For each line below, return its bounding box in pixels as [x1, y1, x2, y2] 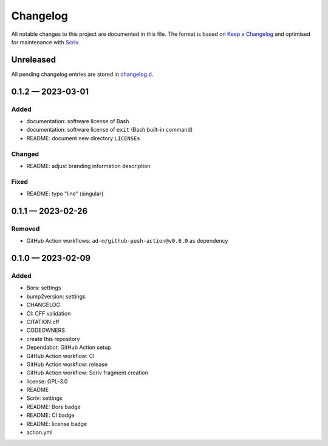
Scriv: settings [26, 394, 63, 402]
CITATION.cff [26, 318, 60, 325]
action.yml [26, 428, 53, 436]
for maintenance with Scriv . [11, 38, 80, 46]
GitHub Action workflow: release [26, 360, 108, 368]
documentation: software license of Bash [26, 118, 129, 124]
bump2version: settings [26, 292, 86, 300]
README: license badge [26, 420, 87, 427]
